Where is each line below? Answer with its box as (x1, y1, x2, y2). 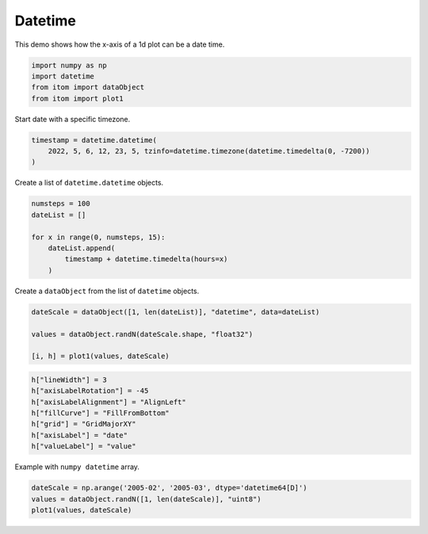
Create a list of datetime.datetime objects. (14, 178, 164, 188)
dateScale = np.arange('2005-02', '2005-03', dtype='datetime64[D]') (31, 483, 308, 493)
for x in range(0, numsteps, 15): (31, 232, 166, 242)
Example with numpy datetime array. (14, 462, 140, 471)
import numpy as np (31, 60, 107, 70)
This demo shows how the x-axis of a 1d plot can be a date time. (14, 40, 225, 49)
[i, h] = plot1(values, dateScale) (31, 352, 170, 360)
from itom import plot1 (31, 93, 124, 103)
